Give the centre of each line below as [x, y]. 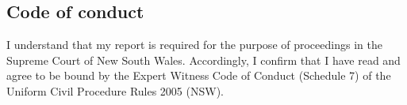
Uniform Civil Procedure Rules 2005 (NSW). [115, 90]
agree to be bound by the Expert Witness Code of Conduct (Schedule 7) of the [199, 75]
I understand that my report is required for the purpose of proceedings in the [194, 45]
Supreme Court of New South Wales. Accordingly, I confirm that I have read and [203, 60]
